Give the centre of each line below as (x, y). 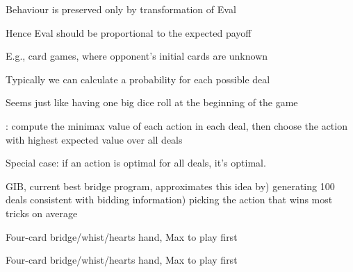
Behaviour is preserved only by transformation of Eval (121, 9)
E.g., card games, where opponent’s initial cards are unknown (137, 56)
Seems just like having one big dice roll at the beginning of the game (152, 102)
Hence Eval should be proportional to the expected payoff (129, 32)
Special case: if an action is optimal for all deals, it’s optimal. (136, 163)
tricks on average (42, 213)
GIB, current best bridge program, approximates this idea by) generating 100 (170, 186)
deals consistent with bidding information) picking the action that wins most (169, 199)
